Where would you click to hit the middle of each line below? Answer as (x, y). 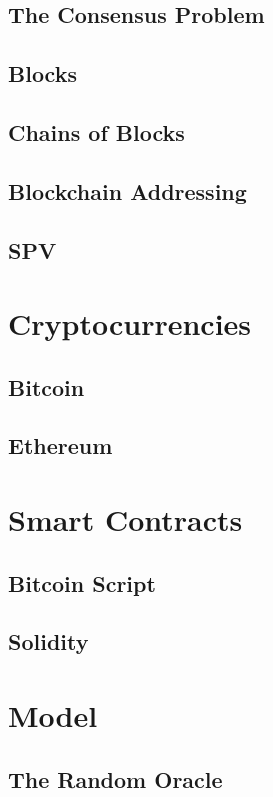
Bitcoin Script (82, 582)
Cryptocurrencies (130, 323)
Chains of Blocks (96, 131)
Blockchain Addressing (127, 190)
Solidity (48, 641)
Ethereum (60, 445)
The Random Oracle (115, 778)
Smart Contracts (125, 519)
